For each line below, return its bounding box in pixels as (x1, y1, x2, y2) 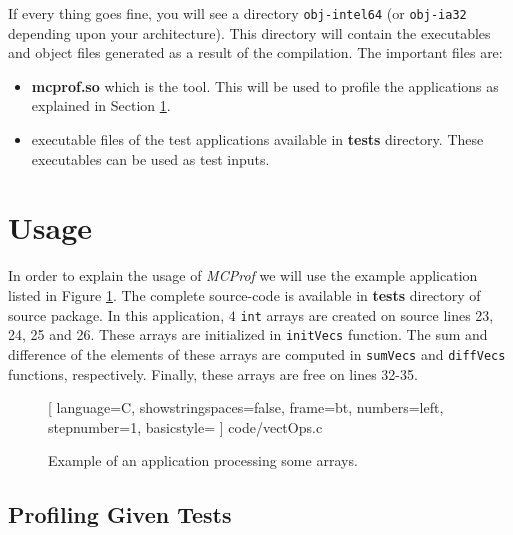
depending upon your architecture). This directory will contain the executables (8, 22, 491, 43)
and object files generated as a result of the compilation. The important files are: (8, 42, 503, 63)
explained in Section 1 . (31, 95, 171, 116)
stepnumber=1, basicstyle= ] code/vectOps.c (48, 416, 323, 437)
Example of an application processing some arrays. (48, 450, 358, 471)
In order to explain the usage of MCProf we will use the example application (8, 265, 478, 286)
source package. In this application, (8, 304, 225, 325)
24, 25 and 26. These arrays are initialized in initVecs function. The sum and (8, 324, 488, 345)
